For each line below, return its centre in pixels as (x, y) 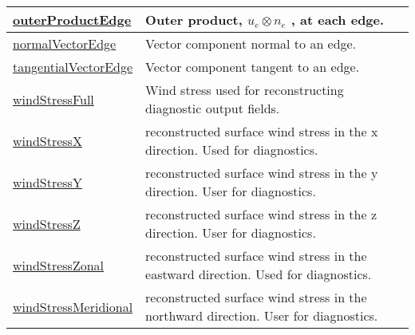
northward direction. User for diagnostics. (262, 315)
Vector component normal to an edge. (251, 43)
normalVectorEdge (65, 43)
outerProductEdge (72, 20)
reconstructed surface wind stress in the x (262, 131)
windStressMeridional (73, 306)
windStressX (47, 140)
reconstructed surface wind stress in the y (262, 173)
